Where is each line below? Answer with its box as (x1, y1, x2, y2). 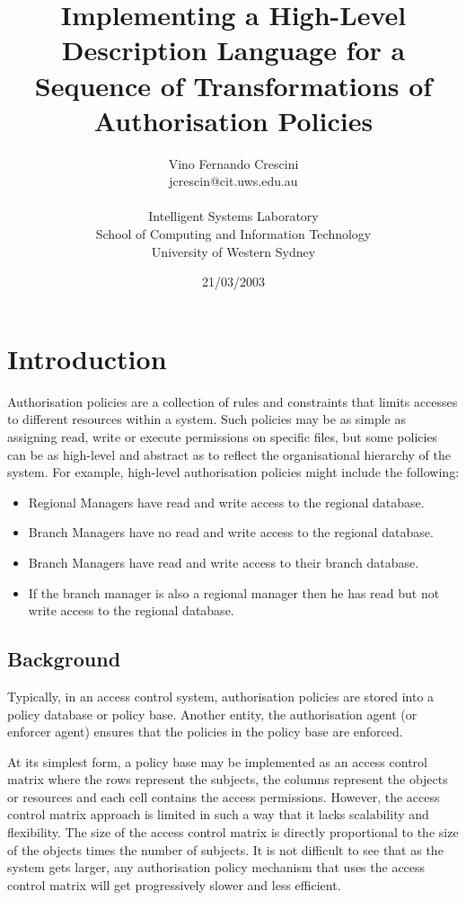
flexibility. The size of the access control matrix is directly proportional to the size (7, 823, 459, 842)
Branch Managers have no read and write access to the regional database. (28, 523, 434, 542)
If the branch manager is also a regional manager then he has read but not (28, 583, 440, 602)
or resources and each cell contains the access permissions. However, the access (7, 787, 440, 806)
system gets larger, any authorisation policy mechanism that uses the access (7, 858, 426, 877)
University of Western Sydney (151, 242, 316, 260)
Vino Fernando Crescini (168, 154, 299, 172)
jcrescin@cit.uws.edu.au (169, 172, 298, 190)
